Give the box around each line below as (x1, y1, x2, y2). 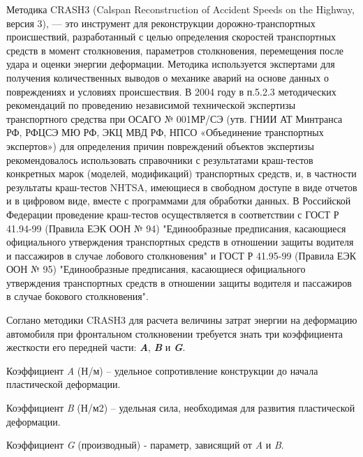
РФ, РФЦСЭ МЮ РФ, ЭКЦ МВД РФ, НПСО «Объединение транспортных (6, 125, 324, 140)
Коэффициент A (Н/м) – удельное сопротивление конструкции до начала (6, 363, 318, 377)
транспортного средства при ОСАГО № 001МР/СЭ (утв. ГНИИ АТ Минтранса (6, 111, 343, 126)
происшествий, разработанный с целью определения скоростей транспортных (6, 29, 336, 44)
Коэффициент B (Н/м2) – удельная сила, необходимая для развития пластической (6, 400, 355, 415)
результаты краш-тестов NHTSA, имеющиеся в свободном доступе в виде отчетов (6, 179, 357, 194)
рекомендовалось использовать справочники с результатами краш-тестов (6, 152, 313, 167)
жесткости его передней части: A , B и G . (6, 340, 186, 354)
